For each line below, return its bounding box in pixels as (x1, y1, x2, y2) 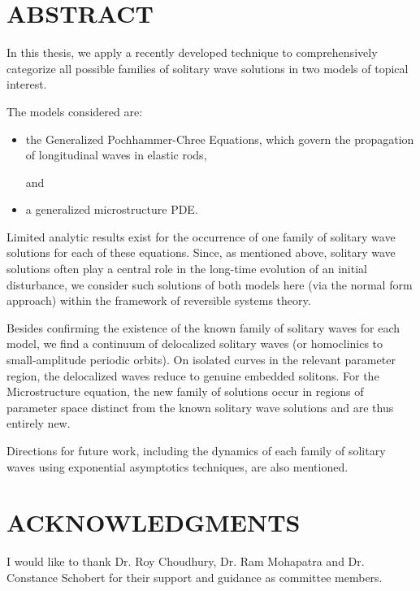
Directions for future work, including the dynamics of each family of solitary (6, 442, 386, 458)
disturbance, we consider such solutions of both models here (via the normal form (6, 276, 413, 293)
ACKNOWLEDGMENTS (6, 506, 301, 539)
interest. (6, 76, 47, 93)
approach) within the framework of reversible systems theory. (6, 292, 311, 309)
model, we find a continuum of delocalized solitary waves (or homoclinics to (6, 335, 383, 352)
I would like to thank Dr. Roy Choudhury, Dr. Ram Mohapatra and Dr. (6, 553, 365, 570)
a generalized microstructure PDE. (25, 201, 198, 218)
